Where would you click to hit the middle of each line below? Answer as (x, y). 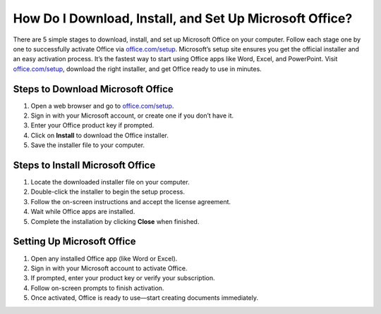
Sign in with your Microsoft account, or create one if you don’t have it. (132, 115)
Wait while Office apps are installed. (83, 212)
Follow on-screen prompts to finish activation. (97, 288)
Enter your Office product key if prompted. (92, 125)
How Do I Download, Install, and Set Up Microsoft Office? (183, 18)
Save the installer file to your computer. (87, 145)
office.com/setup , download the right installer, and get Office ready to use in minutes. (138, 69)
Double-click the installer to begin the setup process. (108, 192)
